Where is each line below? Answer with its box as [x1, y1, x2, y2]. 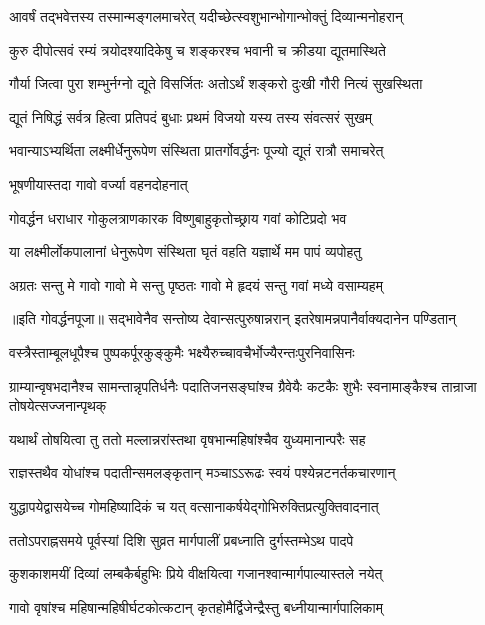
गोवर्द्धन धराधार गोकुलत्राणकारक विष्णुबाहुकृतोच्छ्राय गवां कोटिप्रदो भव [9, 207, 347, 228]
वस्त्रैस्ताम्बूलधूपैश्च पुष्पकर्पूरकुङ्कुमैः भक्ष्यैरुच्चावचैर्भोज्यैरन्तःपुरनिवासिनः [9, 341, 355, 362]
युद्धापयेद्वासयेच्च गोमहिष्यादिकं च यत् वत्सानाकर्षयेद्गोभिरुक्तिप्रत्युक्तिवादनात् [9, 495, 379, 516]
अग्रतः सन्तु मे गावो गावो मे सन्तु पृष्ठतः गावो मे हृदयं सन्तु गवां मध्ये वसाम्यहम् [9, 274, 383, 295]
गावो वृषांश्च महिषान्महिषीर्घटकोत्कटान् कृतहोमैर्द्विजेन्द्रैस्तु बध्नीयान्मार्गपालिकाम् [9, 596, 383, 617]
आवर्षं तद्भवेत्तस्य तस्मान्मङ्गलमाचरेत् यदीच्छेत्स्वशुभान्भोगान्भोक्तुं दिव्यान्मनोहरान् [9, 6, 403, 26]
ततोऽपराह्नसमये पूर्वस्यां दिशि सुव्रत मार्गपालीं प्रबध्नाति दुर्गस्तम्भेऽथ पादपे [9, 529, 354, 550]
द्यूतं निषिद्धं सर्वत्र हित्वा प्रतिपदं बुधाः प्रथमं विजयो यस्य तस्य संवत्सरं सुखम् [9, 106, 373, 127]
